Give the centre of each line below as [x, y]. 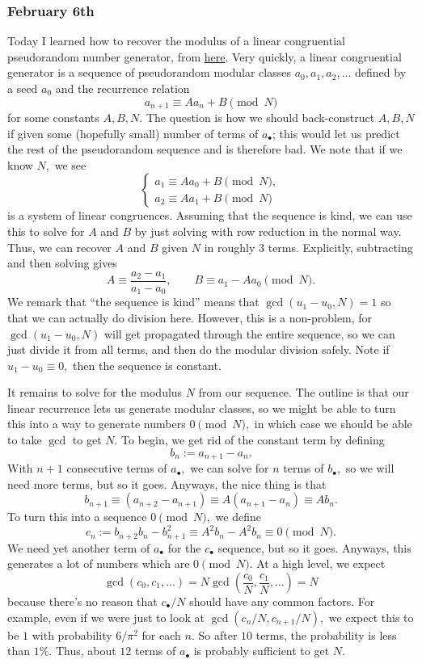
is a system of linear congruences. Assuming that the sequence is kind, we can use [210, 215]
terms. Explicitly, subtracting [340, 247]
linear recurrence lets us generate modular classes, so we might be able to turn [202, 408]
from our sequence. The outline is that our [304, 392]
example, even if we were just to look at [106, 617]
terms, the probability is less [326, 635]
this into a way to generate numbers [97, 424]
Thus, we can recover [59, 247]
